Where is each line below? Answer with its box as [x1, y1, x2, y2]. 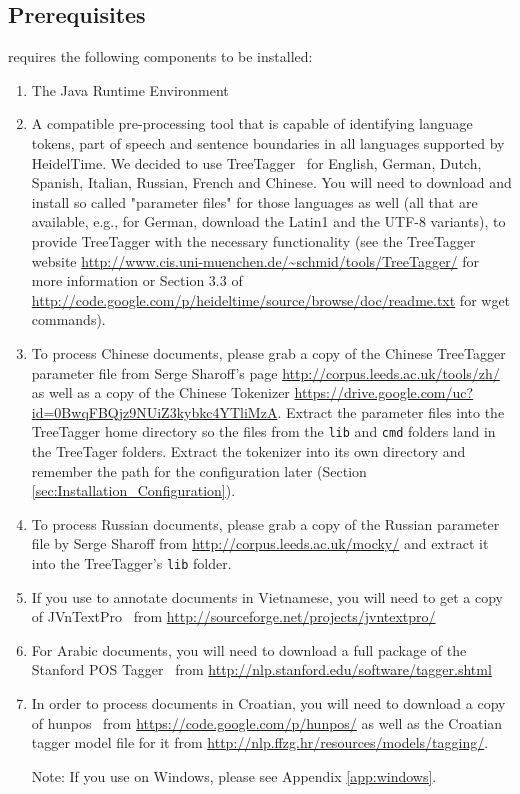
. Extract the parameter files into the [277, 401, 505, 422]
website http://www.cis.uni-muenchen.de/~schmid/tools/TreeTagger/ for [31, 250, 480, 271]
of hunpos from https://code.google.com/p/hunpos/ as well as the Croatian [31, 712, 503, 733]
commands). [31, 309, 106, 330]
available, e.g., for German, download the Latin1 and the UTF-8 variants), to [31, 211, 506, 232]
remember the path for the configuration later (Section [31, 460, 367, 481]
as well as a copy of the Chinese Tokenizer [31, 382, 290, 403]
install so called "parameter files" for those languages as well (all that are [31, 191, 478, 212]
